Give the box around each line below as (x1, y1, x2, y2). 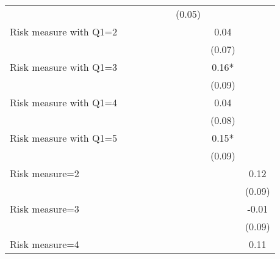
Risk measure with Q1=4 (10, 95, 117, 109)
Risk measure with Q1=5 (10, 131, 117, 145)
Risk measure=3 (10, 202, 79, 216)
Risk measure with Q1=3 (10, 60, 117, 74)
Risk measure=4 (10, 237, 79, 251)
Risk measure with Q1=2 (10, 24, 117, 38)
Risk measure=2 (10, 166, 79, 180)
